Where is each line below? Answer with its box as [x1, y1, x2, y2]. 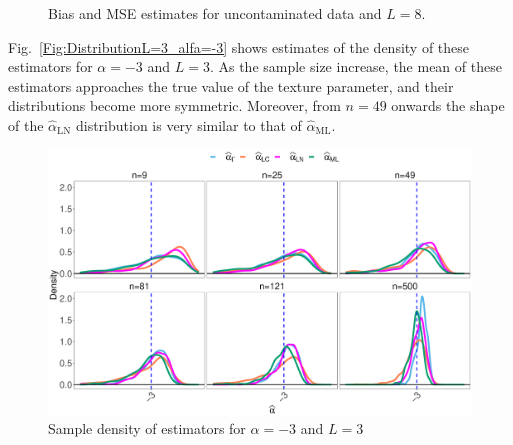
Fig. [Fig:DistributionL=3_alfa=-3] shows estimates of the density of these [8, 36, 470, 57]
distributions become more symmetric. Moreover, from [8, 95, 341, 116]
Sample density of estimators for [48, 418, 246, 439]
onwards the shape [391, 95, 505, 116]
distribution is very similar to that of [75, 114, 302, 135]
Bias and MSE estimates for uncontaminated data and [48, 3, 382, 23]
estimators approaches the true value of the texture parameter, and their [8, 75, 454, 96]
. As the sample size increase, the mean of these [209, 56, 502, 77]
